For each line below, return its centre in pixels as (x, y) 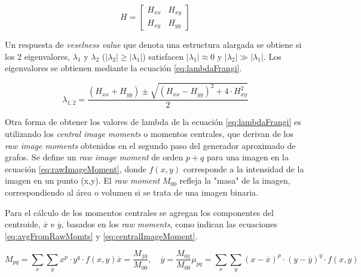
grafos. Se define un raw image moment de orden (94, 157)
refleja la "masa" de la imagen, (235, 180)
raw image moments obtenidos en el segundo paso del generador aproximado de (150, 145)
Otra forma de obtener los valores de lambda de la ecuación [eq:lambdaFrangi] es (153, 122)
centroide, (23, 224)
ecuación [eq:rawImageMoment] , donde (76, 168)
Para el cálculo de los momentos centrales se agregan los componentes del (139, 212)
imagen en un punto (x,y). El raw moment (82, 180)
